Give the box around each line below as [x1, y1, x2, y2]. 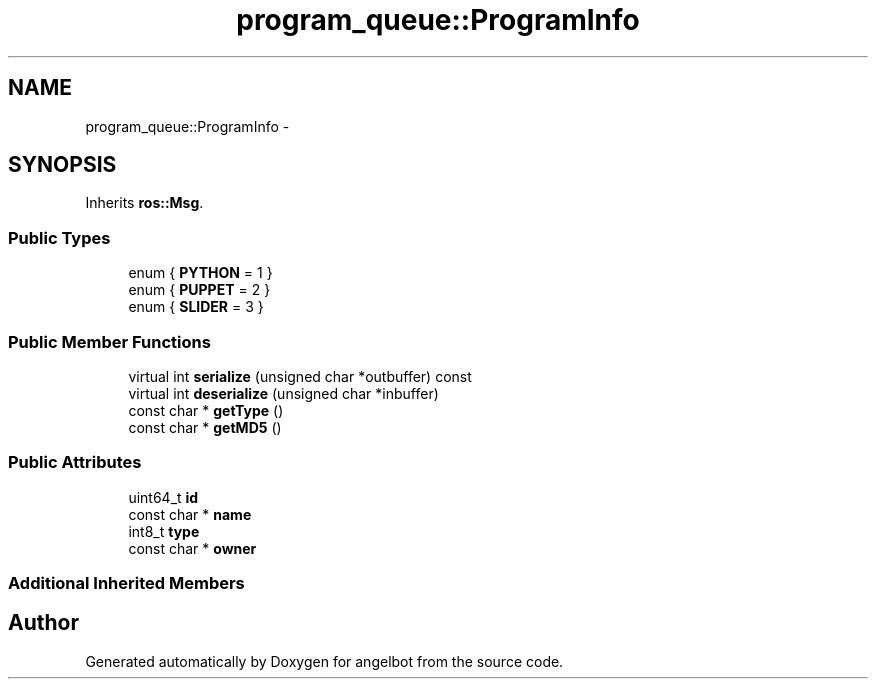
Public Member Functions [8, 331, 211, 352]
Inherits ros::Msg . [85, 194, 204, 212]
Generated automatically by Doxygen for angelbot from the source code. [85, 652, 564, 670]
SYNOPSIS [8, 152, 117, 178]
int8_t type [128, 522, 200, 540]
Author [8, 610, 79, 636]
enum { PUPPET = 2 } [128, 281, 271, 299]
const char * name [128, 505, 252, 523]
